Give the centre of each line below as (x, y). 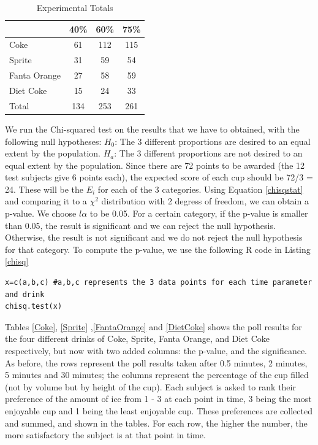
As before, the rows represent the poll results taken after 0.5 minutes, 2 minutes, (156, 362)
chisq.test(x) (34, 307)
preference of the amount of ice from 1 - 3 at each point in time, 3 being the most (158, 399)
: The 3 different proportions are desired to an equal (213, 141)
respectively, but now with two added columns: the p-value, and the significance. (156, 350)
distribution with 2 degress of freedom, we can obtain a (205, 201)
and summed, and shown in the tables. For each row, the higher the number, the (156, 423)
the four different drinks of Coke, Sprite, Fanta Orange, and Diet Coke (137, 339)
